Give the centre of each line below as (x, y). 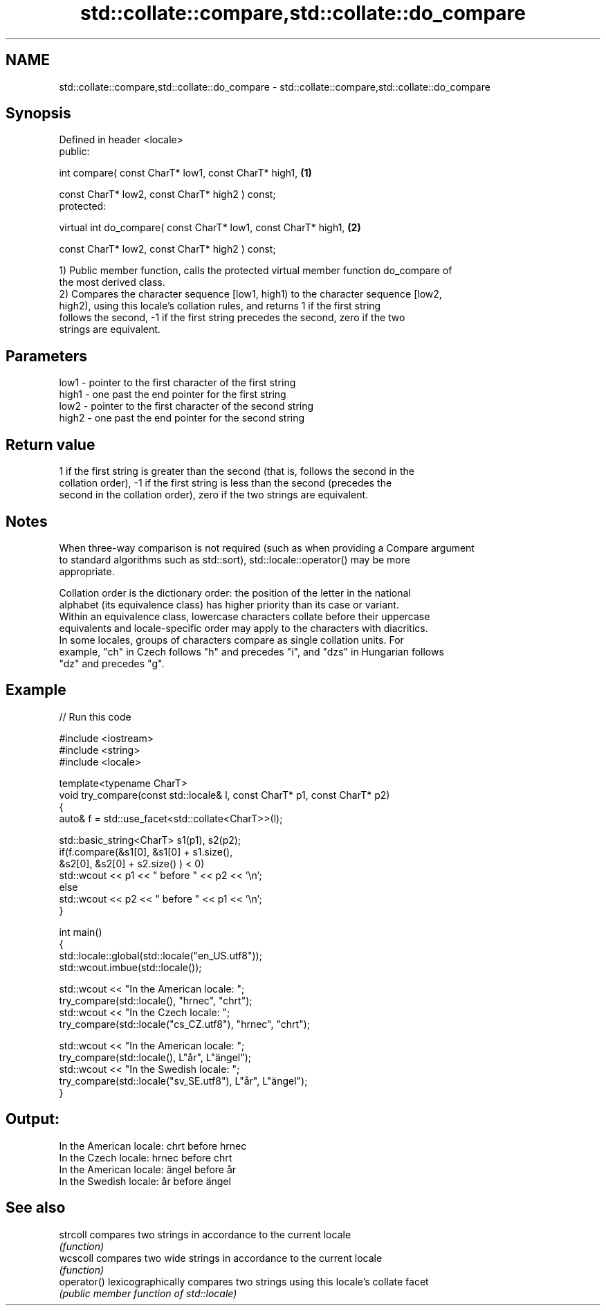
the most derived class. (112, 282)
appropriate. (87, 571)
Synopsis (38, 114)
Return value (50, 444)
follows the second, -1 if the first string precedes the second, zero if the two (232, 318)
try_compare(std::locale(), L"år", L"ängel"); (155, 1057)
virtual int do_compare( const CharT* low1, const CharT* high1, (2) (210, 228)
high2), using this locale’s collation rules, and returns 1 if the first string (220, 306)
